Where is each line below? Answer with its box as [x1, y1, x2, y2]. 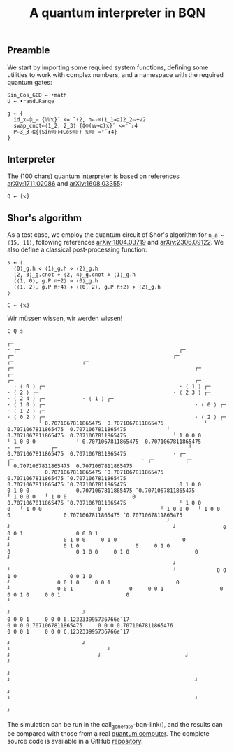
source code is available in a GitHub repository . [7, 737, 143, 746]
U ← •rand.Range [7, 97, 54, 104]
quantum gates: [7, 78, 52, 86]
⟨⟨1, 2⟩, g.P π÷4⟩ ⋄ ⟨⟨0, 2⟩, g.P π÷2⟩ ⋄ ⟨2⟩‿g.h [13, 284, 161, 291]
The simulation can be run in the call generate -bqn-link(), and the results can [7, 720, 223, 730]
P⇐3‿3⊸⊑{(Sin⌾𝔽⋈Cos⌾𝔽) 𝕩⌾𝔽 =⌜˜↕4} [13, 128, 117, 135]
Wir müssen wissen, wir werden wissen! [7, 314, 123, 323]
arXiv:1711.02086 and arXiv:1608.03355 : [7, 179, 122, 188]
